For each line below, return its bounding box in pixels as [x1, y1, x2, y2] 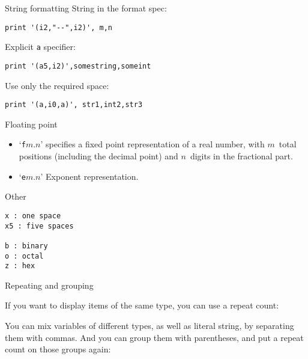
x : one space [5, 211, 61, 220]
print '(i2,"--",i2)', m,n [5, 23, 112, 32]
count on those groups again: [5, 343, 111, 355]
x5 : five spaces [5, 221, 74, 230]
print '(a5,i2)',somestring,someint [5, 61, 151, 70]
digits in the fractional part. [190, 150, 293, 162]
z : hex [5, 262, 35, 271]
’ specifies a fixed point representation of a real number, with [40, 138, 265, 150]
